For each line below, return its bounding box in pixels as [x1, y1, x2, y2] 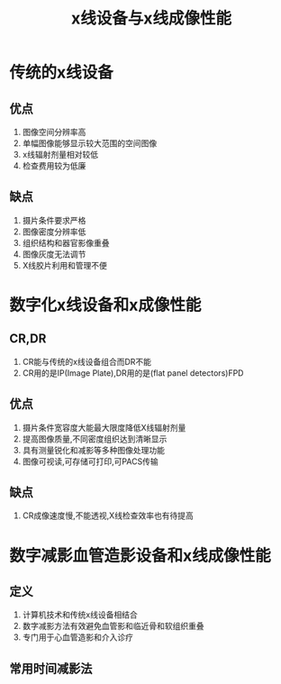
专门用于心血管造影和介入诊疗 [22, 632, 133, 643]
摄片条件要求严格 [22, 214, 86, 225]
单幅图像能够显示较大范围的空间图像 [22, 138, 158, 149]
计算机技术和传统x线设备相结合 [22, 609, 138, 620]
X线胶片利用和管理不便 [22, 260, 108, 270]
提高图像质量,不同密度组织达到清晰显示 [22, 433, 168, 444]
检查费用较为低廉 [22, 160, 86, 171]
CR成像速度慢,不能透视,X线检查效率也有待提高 [22, 510, 194, 521]
